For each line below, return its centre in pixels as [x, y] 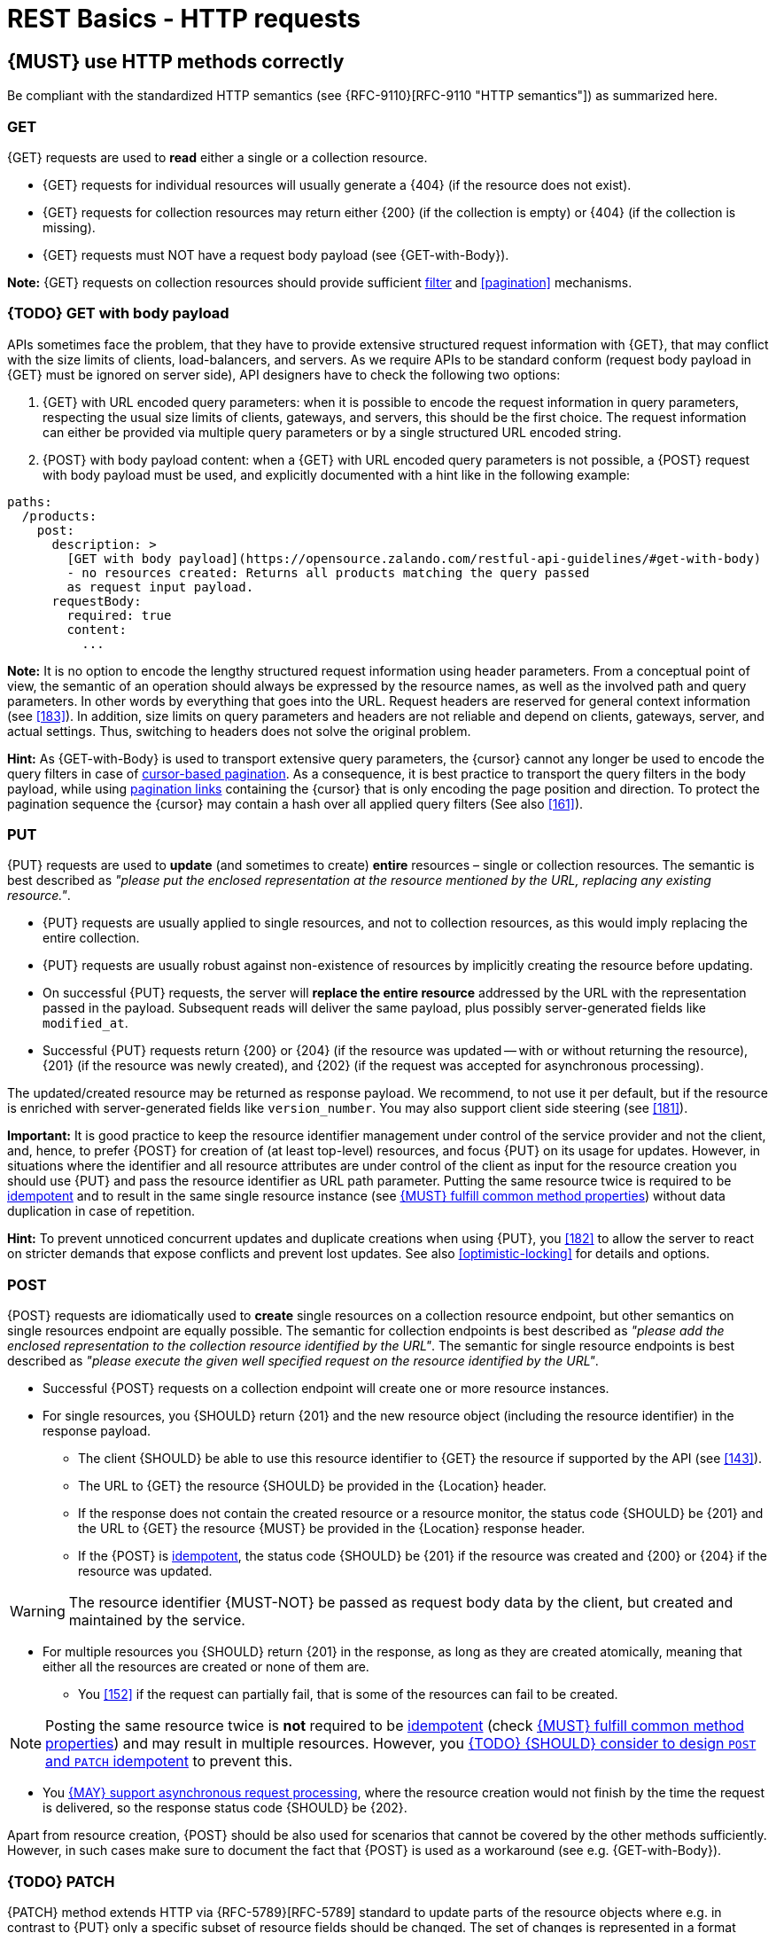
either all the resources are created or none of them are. [206, 1667]
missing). [69, 227]
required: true [119, 615]
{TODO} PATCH [61, 1881]
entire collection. [91, 938]
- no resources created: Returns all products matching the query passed [328, 572]
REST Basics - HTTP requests [184, 19]
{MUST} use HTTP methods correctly [176, 61]
